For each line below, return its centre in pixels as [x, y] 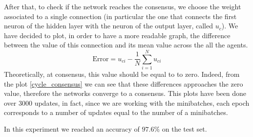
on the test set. [184, 129]
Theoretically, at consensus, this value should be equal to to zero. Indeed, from [122, 74]
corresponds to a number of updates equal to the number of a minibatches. [116, 112]
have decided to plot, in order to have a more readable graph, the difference [117, 35]
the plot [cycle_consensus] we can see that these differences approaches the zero [124, 83]
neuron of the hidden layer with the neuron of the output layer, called [108, 26]
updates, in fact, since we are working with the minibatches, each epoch [142, 103]
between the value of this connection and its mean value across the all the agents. [126, 45]
